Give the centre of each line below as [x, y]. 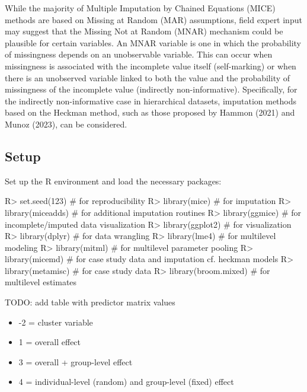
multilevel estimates [41, 282]
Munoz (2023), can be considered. [66, 124]
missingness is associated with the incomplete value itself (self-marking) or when [151, 66]
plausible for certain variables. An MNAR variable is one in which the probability [153, 42]
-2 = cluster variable [56, 322]
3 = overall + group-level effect [76, 361]
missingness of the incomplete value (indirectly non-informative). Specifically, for [151, 89]
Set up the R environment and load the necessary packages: [113, 181]
